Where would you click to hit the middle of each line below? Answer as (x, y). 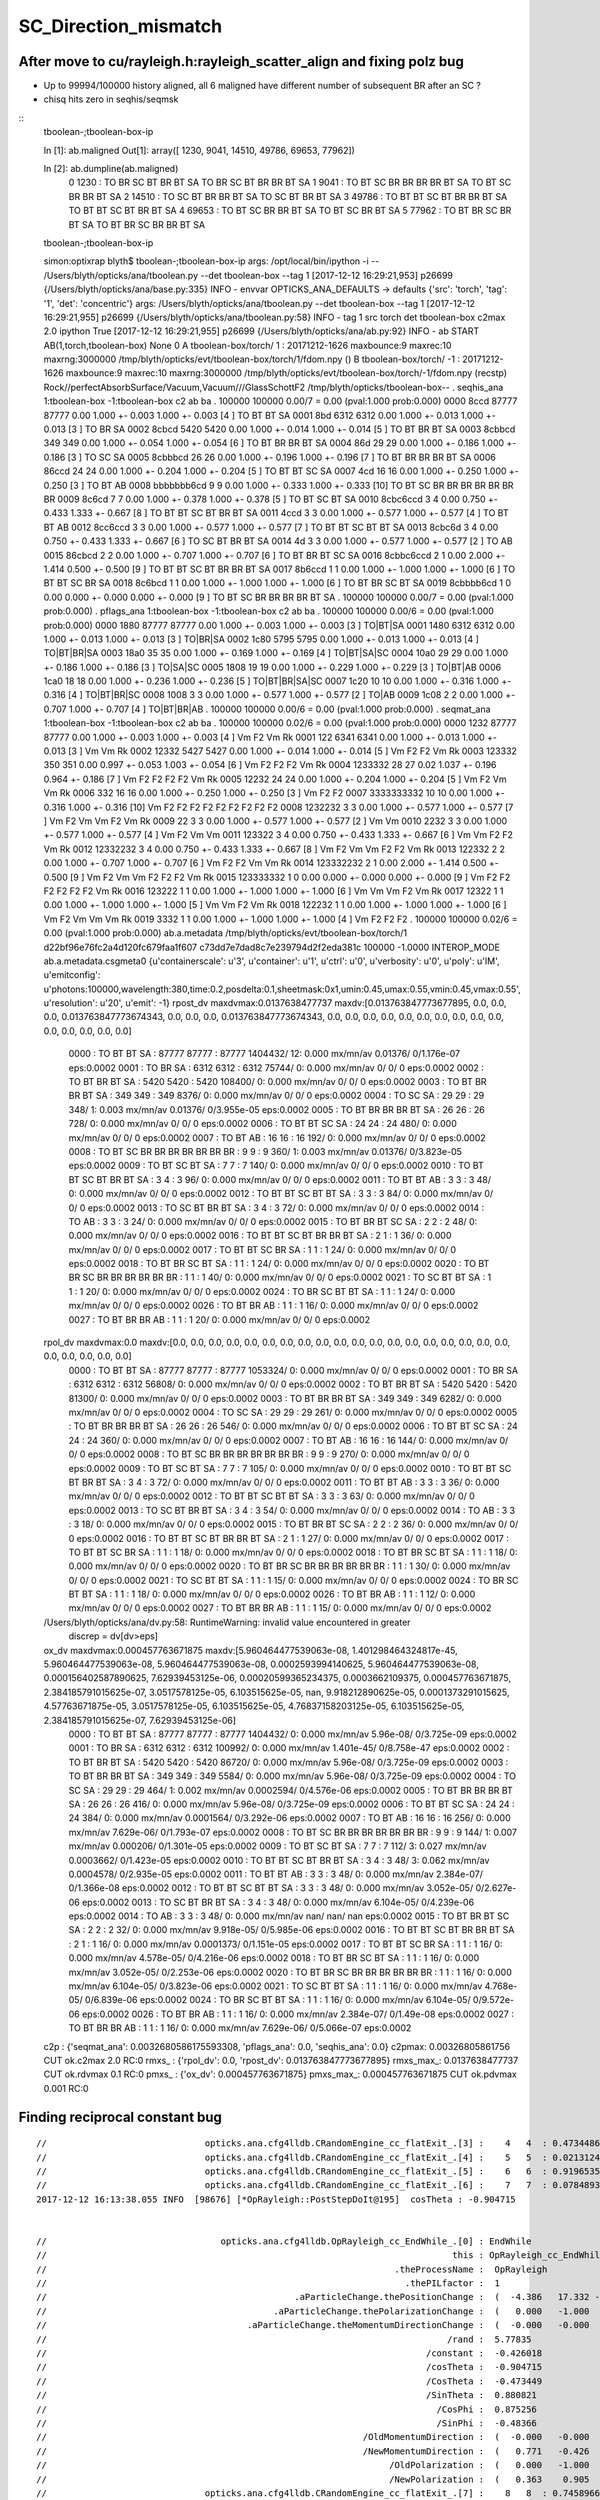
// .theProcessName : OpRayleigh (292, 2269)
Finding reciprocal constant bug (120, 2116)
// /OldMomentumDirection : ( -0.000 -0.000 (313, 2437)
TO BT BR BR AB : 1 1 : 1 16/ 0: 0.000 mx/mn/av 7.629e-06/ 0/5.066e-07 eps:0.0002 (240, 2028)
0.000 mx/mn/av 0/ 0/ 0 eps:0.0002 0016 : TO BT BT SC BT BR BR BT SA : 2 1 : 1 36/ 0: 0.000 (260, 1236)
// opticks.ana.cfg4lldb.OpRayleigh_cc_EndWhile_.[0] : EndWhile (284, 2241)
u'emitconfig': (72, 975)
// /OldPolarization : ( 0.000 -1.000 (313, 2465)
